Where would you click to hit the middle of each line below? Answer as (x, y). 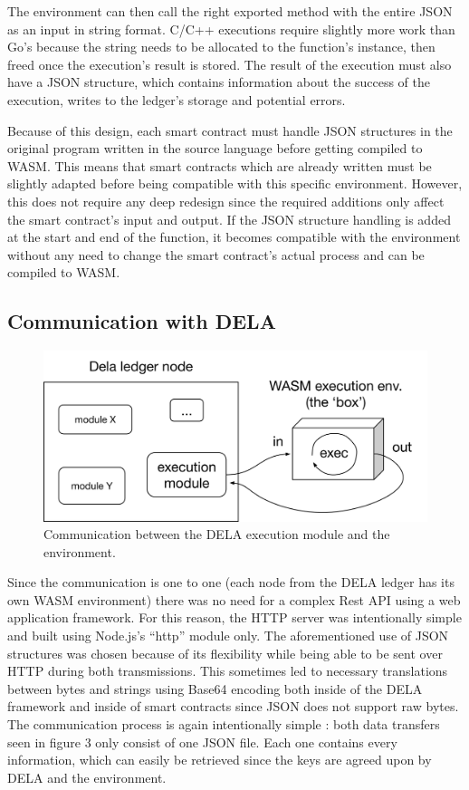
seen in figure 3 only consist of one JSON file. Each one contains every (202, 742)
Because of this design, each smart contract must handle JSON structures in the (230, 130)
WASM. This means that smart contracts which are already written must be (220, 165)
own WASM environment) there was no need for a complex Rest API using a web (234, 599)
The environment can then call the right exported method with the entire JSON (230, 11)
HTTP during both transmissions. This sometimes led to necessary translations (228, 671)
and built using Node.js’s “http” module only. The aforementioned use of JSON (228, 636)
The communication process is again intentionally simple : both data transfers (224, 724)
